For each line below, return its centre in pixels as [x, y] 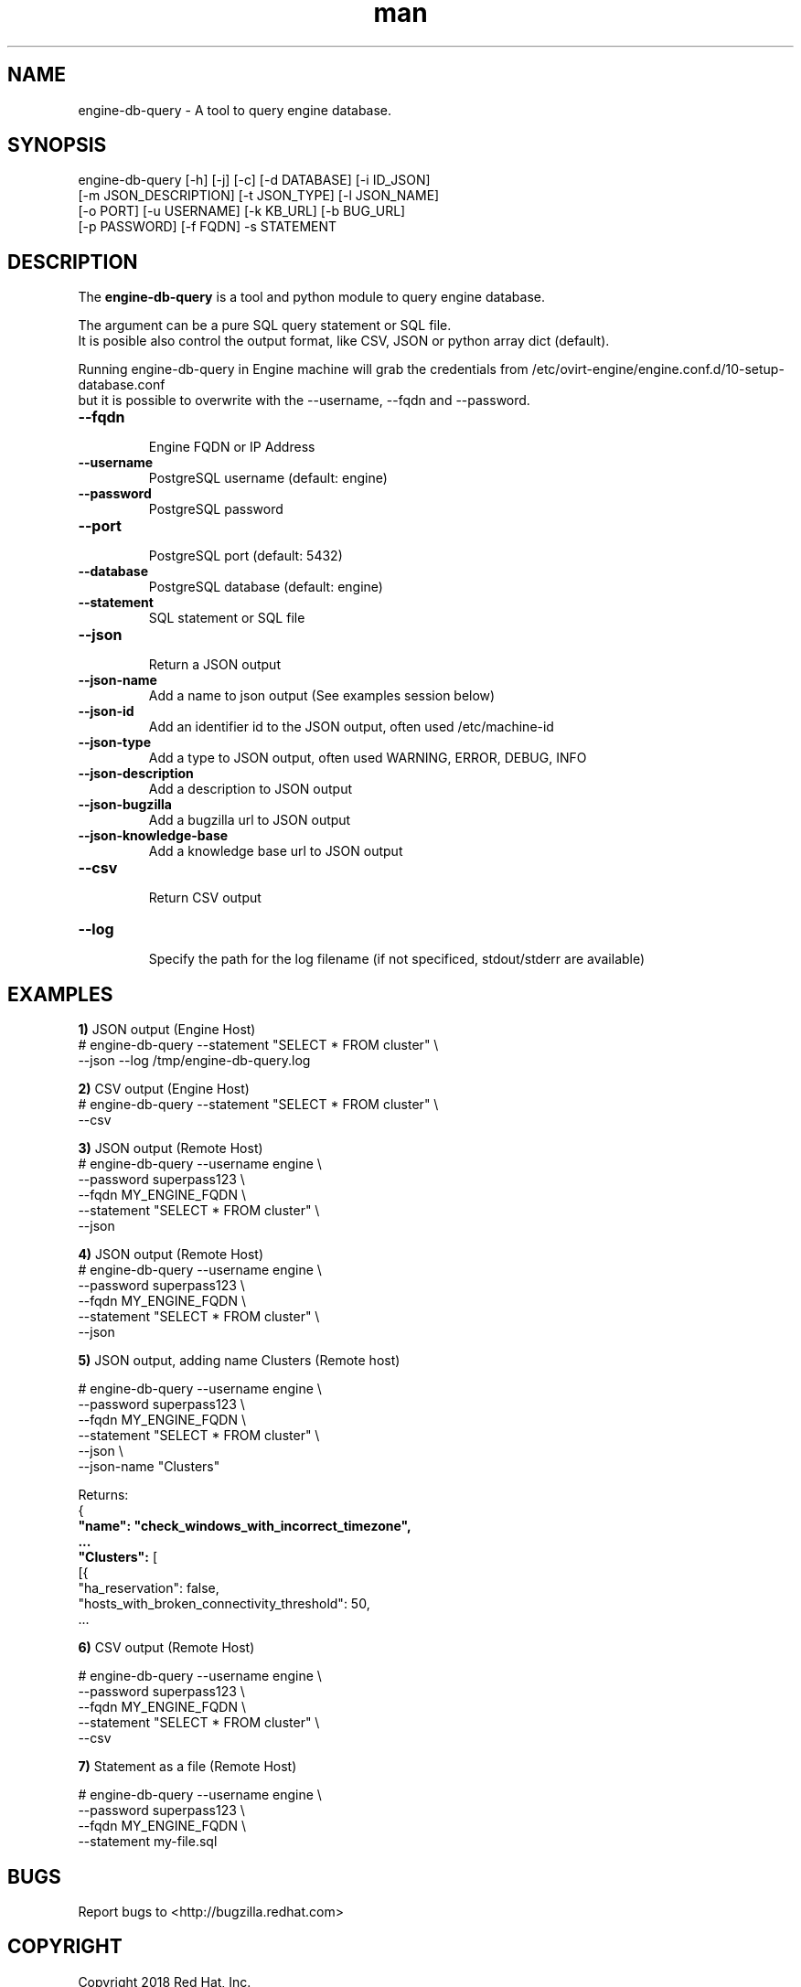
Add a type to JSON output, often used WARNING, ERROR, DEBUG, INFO [368, 758]
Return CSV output [205, 898]
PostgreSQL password [216, 509]
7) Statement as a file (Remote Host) [187, 1767]
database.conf [122, 385]
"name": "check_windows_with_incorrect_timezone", [245, 1526]
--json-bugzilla [125, 805]
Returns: [103, 1495]
